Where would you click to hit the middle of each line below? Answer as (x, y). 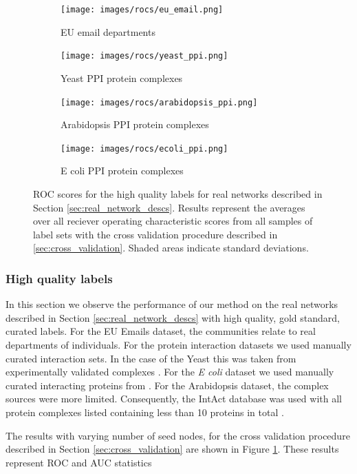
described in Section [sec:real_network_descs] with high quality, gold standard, (173, 317)
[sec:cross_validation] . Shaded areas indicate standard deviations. (171, 248)
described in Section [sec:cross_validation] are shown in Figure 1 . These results (172, 449)
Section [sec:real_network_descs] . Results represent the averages (169, 207)
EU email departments (108, 31)
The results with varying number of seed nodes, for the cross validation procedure (178, 435)
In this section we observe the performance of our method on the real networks (172, 304)
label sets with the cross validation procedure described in (155, 234)
